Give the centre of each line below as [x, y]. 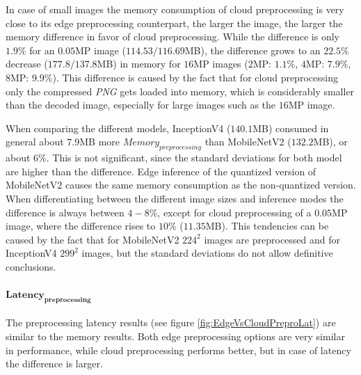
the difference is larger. [54, 364]
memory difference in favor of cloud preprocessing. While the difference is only [173, 37]
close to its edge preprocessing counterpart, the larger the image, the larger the [174, 23]
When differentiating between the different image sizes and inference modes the [175, 198]
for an [42, 50]
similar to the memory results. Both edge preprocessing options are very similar [175, 336]
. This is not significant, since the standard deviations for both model [194, 158]
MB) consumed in [291, 128]
